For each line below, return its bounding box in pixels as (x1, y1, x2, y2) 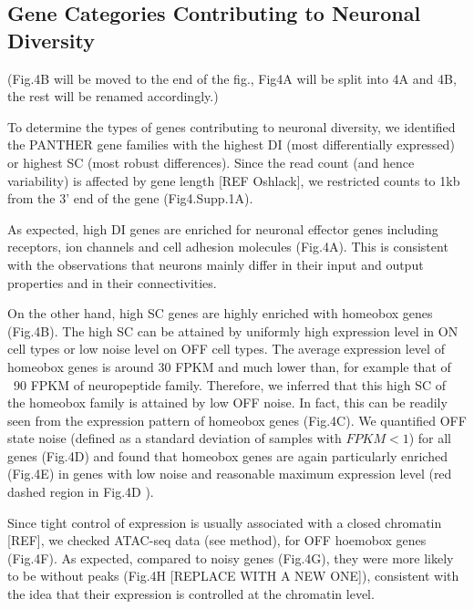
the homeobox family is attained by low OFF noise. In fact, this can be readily (7, 393, 448, 412)
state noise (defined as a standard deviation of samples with (7, 428, 342, 448)
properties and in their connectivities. (7, 273, 217, 292)
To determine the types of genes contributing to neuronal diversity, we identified (7, 117, 456, 136)
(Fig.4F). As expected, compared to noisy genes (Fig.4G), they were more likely (7, 548, 454, 567)
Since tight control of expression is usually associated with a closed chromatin (7, 512, 442, 532)
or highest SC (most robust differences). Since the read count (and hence (7, 152, 415, 171)
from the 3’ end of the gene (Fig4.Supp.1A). (7, 189, 253, 208)
